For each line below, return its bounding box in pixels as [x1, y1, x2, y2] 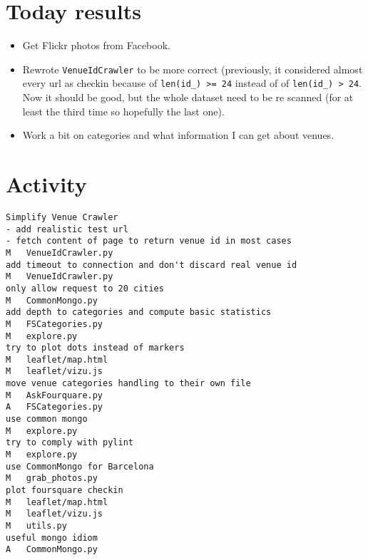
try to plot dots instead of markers [6, 343, 185, 353]
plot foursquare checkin [6, 485, 123, 496]
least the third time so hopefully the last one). [22, 103, 225, 118]
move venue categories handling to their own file [6, 378, 251, 389]
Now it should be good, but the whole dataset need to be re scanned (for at [22, 90, 354, 105]
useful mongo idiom [6, 532, 98, 543]
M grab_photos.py [6, 473, 98, 484]
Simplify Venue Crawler [6, 212, 118, 222]
